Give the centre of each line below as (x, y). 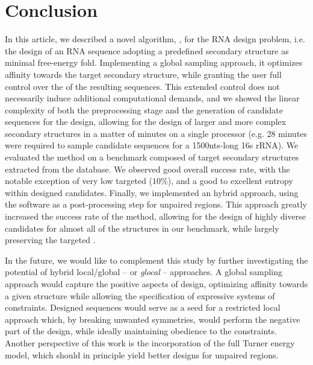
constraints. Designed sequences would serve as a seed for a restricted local (143, 307)
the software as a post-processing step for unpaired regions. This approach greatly (156, 204)
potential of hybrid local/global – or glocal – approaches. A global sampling (144, 272)
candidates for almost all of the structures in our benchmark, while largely (142, 228)
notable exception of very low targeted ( (79, 181)
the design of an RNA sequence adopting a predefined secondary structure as (147, 50)
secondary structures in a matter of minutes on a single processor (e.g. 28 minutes (156, 133)
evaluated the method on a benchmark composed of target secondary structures (152, 157)
